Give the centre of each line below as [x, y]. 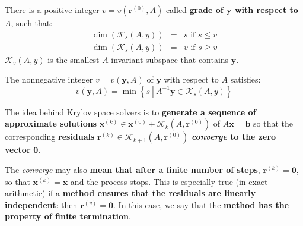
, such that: [32, 23]
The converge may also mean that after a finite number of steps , [133, 170]
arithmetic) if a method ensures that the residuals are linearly [130, 193]
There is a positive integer [52, 10]
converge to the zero [234, 136]
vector [18, 150]
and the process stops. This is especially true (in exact [169, 181]
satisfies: [245, 79]
